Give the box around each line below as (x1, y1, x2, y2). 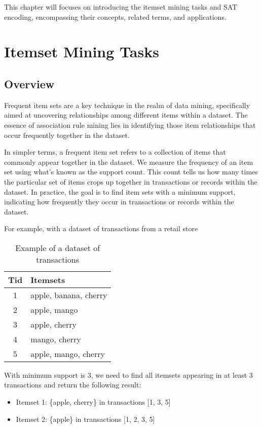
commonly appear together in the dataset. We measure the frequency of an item (4, 156, 253, 167)
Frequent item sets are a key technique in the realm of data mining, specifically (4, 99, 250, 110)
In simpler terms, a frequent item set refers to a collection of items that (4, 147, 226, 157)
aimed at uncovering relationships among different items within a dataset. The (4, 110, 248, 120)
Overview (4, 76, 55, 91)
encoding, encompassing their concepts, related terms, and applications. (4, 11, 227, 22)
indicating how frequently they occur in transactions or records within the (4, 196, 234, 207)
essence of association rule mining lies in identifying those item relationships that (4, 119, 256, 130)
